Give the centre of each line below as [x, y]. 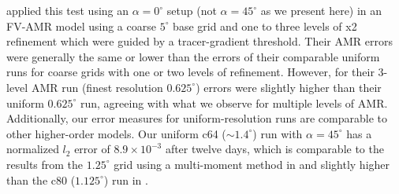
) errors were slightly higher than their [289, 87]
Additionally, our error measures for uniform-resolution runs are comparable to [197, 118]
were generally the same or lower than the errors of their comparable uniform [193, 56]
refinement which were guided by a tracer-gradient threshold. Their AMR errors [199, 41]
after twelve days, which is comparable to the [274, 149]
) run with [278, 133]
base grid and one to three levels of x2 [265, 26]
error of [92, 149]
